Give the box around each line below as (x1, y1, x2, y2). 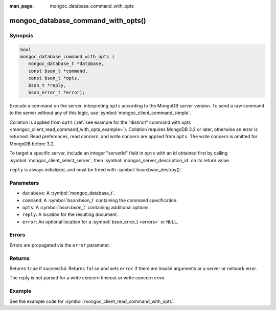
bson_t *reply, (28, 82, 66, 88)
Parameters (9, 179, 39, 186)
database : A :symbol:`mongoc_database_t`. (22, 190, 116, 196)
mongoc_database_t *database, (28, 61, 104, 67)
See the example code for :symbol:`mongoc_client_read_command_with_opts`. (9, 298, 175, 304)
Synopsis (9, 32, 33, 39)
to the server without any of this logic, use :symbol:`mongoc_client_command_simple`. (9, 110, 191, 116)
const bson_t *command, (28, 68, 88, 74)
